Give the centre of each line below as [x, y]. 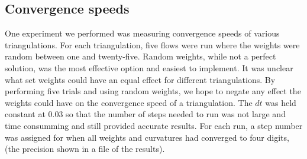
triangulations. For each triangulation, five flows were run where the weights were [152, 44]
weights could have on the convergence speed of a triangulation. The [129, 102]
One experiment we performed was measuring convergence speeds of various [142, 33]
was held [281, 102]
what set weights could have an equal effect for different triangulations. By [140, 79]
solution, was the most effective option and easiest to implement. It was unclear [149, 67]
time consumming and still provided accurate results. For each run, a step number [154, 125]
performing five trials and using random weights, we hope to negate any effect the [153, 91]
